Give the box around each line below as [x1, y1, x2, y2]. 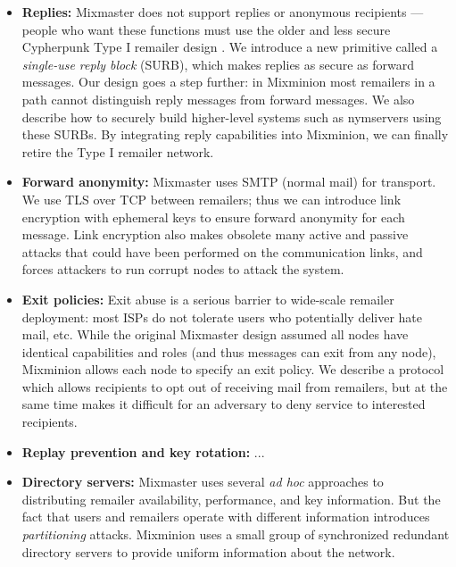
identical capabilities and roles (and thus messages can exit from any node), [21, 342, 436, 361]
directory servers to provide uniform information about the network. [21, 542, 395, 561]
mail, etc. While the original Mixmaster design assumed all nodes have [21, 325, 409, 344]
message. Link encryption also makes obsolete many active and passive [21, 225, 409, 244]
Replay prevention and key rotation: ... [21, 442, 265, 461]
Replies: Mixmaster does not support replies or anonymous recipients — [21, 3, 424, 21]
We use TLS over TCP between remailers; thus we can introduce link [21, 189, 402, 208]
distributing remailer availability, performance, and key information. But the [21, 489, 441, 508]
